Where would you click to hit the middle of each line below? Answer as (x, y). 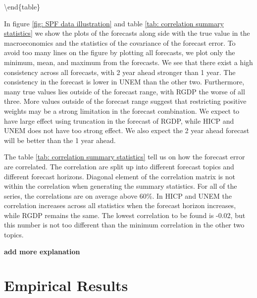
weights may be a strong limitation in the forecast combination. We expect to (122, 111)
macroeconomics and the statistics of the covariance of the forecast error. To (120, 42)
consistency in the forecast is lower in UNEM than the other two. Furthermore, (124, 82)
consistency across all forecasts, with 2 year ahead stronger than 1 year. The (120, 72)
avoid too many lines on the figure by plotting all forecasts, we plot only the (120, 52)
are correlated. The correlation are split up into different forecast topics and (119, 166)
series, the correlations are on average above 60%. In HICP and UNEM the (118, 195)
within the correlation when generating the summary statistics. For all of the (121, 186)
